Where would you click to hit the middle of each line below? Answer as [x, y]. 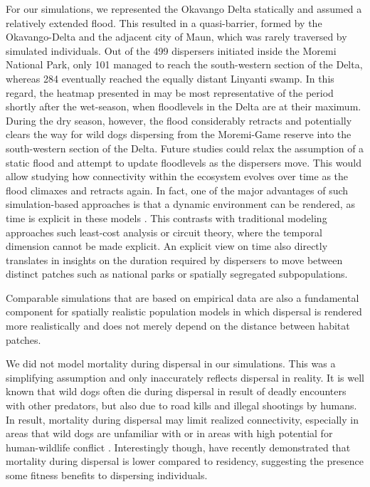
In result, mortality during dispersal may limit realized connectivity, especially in [182, 419]
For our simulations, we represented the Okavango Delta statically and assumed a [184, 9]
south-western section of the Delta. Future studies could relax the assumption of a [185, 148]
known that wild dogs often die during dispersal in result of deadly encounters [176, 391]
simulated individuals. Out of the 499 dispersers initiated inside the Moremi [171, 50]
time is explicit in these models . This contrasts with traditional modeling [166, 218]
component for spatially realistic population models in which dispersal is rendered [184, 311]
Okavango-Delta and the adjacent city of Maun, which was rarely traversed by [176, 37]
